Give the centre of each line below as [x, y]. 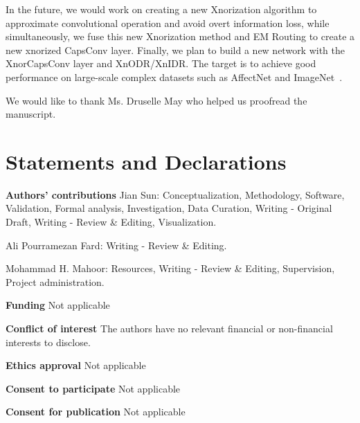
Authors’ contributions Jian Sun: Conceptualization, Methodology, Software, [175, 194]
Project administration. [55, 281]
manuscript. [31, 114]
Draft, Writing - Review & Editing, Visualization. [111, 222]
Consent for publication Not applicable [96, 412]
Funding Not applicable [58, 305]
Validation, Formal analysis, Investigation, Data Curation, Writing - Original [169, 208]
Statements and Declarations [146, 161]
